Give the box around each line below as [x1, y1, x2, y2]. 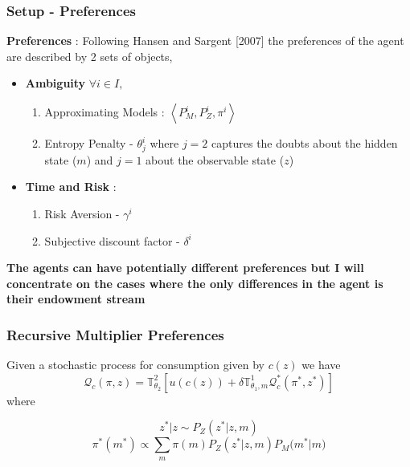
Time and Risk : [25, 178, 117, 195]
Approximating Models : [44, 104, 165, 120]
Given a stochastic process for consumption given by [6, 356, 264, 373]
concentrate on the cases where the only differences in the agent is [6, 274, 383, 291]
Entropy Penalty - [44, 135, 133, 151]
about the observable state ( [146, 151, 285, 168]
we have [301, 356, 341, 373]
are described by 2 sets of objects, [6, 47, 173, 64]
